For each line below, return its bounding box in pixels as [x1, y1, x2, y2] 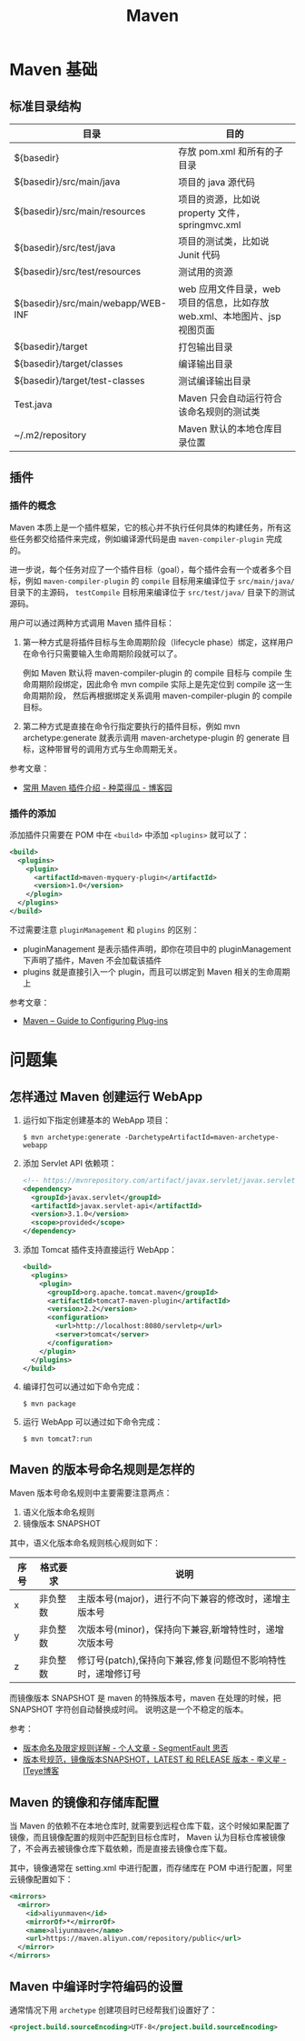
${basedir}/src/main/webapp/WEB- [14, 297, 167, 309]
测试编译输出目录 [178, 375, 251, 387]
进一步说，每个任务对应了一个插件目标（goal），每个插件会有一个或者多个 [9, 564, 284, 575]
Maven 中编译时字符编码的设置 [9, 1978, 183, 1994]
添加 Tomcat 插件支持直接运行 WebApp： [22, 1245, 177, 1256]
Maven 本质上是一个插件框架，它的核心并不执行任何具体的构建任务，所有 [9, 522, 284, 533]
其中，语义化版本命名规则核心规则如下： [9, 1537, 161, 1548]
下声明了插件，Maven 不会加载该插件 [22, 955, 162, 965]
